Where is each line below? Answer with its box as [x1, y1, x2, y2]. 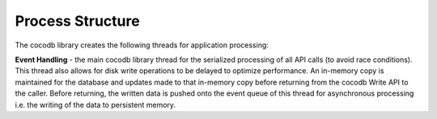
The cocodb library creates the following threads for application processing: [15, 40, 269, 50]
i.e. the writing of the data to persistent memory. [15, 100, 176, 109]
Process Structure [15, 12, 141, 30]
